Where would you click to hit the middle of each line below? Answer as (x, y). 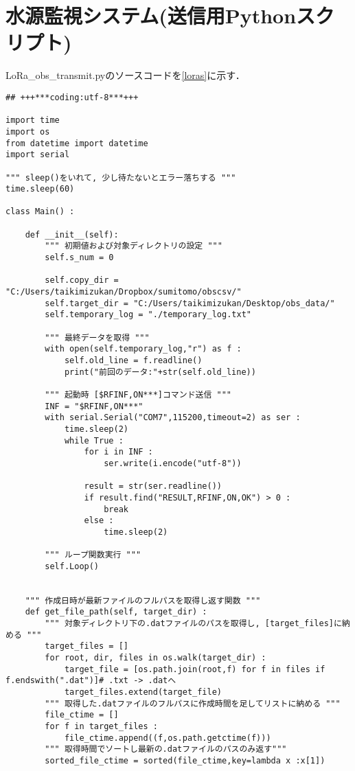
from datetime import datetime (77, 143)
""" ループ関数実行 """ (93, 555)
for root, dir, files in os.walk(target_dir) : (156, 658)
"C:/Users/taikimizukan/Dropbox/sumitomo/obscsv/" (124, 292)
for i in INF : (118, 452)
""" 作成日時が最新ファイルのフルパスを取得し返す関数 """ (143, 600)
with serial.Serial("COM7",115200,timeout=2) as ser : (173, 418)
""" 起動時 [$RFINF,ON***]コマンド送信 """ (138, 394)
